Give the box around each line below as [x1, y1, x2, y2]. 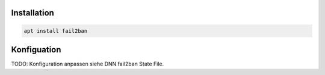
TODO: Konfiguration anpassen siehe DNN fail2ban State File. [11, 60, 164, 68]
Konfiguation [11, 45, 61, 55]
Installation [11, 8, 54, 18]
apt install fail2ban [23, 27, 88, 34]
